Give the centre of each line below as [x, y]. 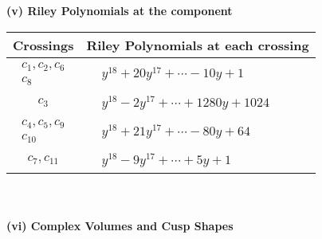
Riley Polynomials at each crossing [198, 45]
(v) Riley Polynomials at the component [120, 10]
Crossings [43, 45]
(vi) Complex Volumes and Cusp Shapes [120, 225]
